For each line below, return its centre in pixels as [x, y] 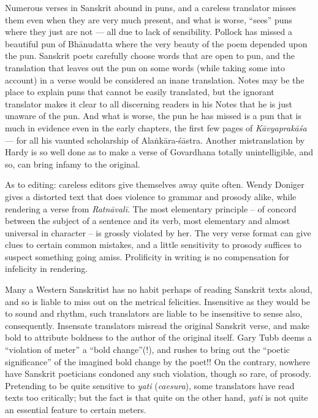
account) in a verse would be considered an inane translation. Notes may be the [155, 79]
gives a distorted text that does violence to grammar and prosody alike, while [151, 196]
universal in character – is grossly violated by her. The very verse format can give [158, 232]
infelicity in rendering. [47, 269]
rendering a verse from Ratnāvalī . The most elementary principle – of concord [151, 208]
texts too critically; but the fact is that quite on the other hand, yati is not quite [157, 397]
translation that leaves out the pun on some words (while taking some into [145, 67]
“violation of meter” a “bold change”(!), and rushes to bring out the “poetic [148, 350]
